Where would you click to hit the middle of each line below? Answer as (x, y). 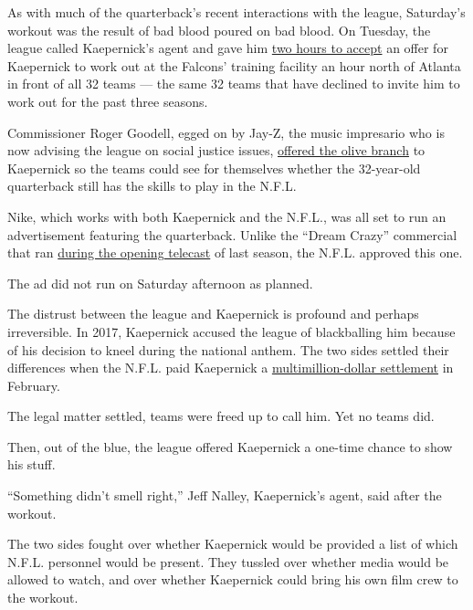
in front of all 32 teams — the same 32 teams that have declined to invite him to (234, 84)
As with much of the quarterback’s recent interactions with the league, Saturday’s (236, 12)
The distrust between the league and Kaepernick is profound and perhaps (213, 314)
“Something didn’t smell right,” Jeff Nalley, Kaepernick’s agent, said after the (225, 495)
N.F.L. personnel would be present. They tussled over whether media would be (228, 561)
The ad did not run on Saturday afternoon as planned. (160, 283)
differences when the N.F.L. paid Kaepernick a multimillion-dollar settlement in (231, 368)
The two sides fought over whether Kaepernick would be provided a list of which (233, 544)
